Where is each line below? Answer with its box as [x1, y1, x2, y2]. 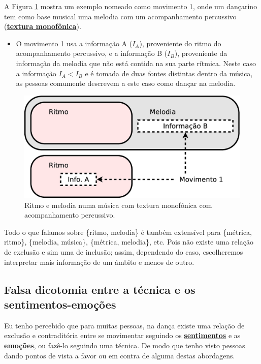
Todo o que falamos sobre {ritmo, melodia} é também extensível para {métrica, [4, 226, 252, 237]
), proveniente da [174, 48, 227, 58]
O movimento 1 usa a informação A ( [16, 38, 133, 48]
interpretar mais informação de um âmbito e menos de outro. [4, 256, 194, 267]
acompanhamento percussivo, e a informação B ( [16, 48, 168, 58]
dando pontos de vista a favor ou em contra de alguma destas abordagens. [4, 350, 235, 360]
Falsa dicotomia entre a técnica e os [4, 281, 195, 297]
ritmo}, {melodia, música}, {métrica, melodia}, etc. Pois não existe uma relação [4, 236, 253, 247]
